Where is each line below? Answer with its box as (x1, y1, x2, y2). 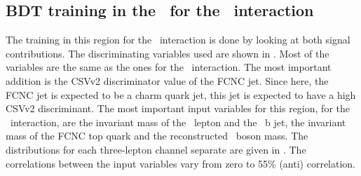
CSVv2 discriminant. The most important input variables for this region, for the (6, 101, 350, 116)
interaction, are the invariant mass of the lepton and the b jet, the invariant (10, 114, 346, 129)
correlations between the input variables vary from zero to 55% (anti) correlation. (6, 156, 356, 170)
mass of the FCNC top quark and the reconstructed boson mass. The (6, 128, 308, 143)
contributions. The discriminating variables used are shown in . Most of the (6, 46, 329, 60)
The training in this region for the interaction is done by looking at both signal (6, 32, 350, 47)
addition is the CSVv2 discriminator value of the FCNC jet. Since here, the (6, 73, 329, 88)
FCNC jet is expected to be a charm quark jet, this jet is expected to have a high (6, 87, 356, 102)
